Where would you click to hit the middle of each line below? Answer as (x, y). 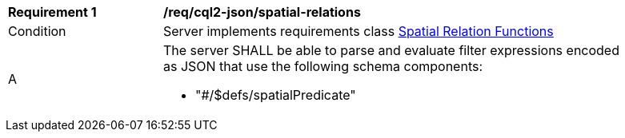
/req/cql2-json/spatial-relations (262, 12)
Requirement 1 (52, 12)
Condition (37, 31)
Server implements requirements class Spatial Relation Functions (359, 31)
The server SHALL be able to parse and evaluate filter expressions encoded (391, 50)
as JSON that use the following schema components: (323, 66)
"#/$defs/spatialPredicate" (276, 95)
